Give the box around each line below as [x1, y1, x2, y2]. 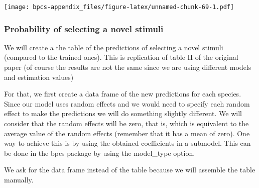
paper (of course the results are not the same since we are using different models [4, 62, 251, 72]
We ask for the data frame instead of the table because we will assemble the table [4, 164, 255, 175]
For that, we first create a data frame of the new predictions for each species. [4, 88, 241, 99]
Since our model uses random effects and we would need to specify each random [4, 98, 250, 109]
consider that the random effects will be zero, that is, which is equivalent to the [4, 118, 249, 129]
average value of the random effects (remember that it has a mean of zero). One [4, 128, 250, 138]
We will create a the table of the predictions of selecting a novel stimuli [4, 42, 223, 52]
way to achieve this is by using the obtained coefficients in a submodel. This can [4, 138, 251, 148]
